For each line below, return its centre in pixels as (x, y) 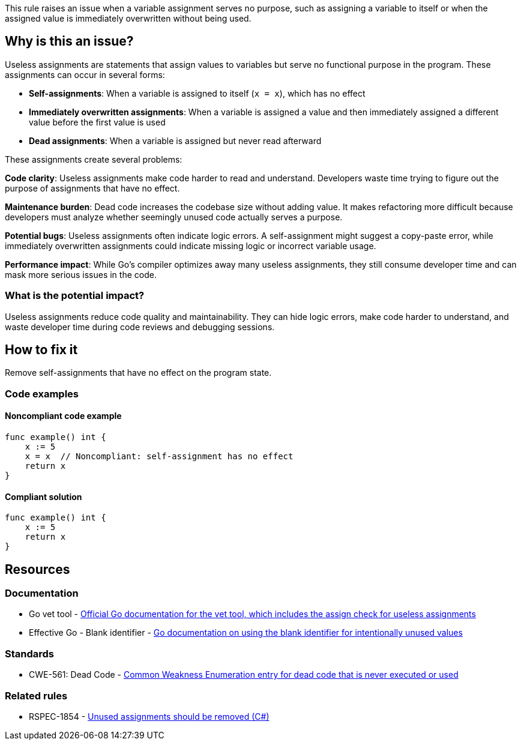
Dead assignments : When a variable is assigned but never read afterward (175, 140)
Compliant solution (44, 496)
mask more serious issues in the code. (81, 274)
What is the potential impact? (75, 296)
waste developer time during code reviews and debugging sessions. (140, 327)
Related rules (36, 695)
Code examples (42, 394)
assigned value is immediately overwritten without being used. (128, 18)
